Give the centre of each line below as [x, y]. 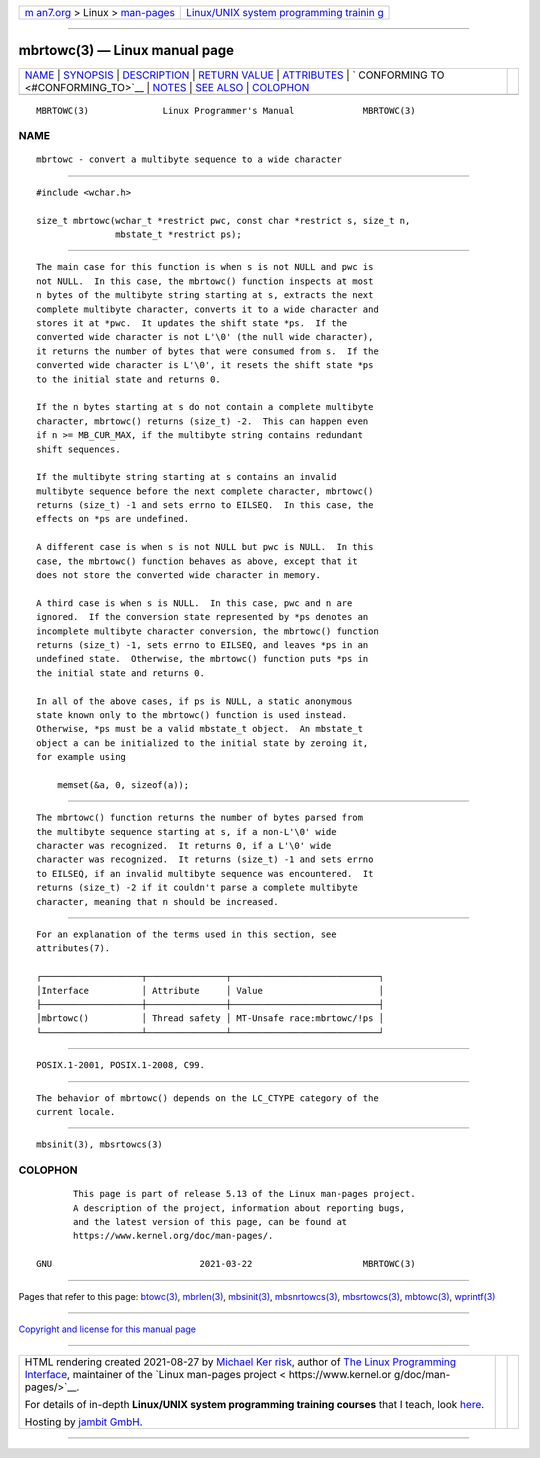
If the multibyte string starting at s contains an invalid [186, 477]
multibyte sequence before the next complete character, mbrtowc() [205, 491]
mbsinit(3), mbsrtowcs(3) [100, 1144]
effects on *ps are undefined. [113, 519]
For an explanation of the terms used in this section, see [186, 934]
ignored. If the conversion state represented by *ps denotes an [202, 617]
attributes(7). [73, 948]
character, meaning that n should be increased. [157, 901]
